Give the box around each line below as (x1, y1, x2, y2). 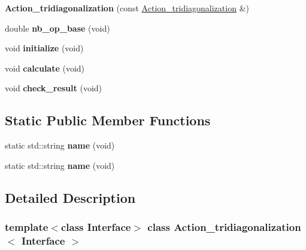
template (5, 220, 49, 234)
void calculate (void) (5, 61, 85, 74)
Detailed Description (5, 188, 136, 206)
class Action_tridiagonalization (147, 220, 301, 234)
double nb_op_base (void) (5, 21, 110, 34)
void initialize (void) (5, 42, 84, 54)
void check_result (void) (5, 82, 102, 94)
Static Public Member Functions (5, 111, 211, 129)
